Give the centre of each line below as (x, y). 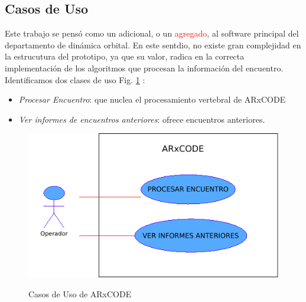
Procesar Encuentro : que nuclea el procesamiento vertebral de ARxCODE (152, 99)
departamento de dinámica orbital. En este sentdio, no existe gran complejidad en (153, 45)
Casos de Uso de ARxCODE (80, 293)
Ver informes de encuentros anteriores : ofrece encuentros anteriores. (142, 119)
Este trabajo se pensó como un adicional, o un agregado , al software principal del (152, 33)
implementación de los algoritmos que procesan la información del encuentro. (144, 68)
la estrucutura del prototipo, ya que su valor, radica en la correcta (125, 56)
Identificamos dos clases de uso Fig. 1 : (75, 79)
